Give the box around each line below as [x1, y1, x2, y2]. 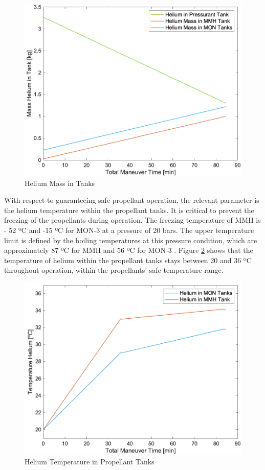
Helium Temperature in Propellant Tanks [25, 456, 154, 466]
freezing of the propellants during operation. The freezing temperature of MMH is [4, 215, 261, 225]
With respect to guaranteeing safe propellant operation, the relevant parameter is [4, 195, 259, 205]
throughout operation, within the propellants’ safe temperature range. [4, 265, 224, 275]
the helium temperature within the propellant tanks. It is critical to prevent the [4, 204, 254, 215]
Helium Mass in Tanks [25, 177, 95, 188]
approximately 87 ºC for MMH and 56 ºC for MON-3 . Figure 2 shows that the [4, 245, 253, 255]
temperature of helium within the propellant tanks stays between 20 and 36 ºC [4, 254, 252, 265]
